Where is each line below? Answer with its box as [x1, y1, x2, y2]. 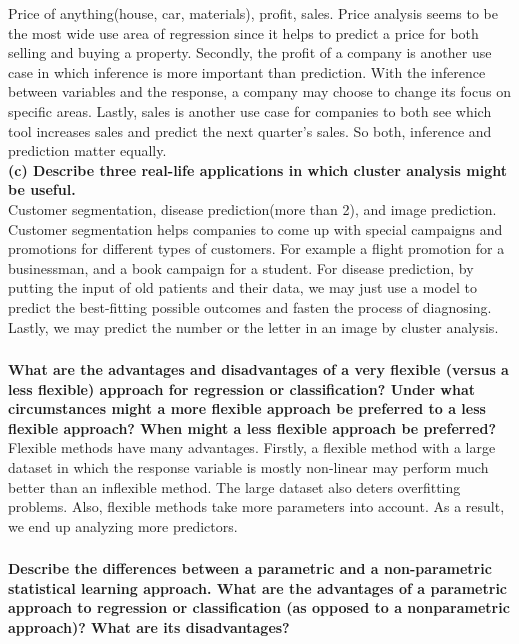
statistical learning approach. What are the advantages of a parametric [8, 577, 508, 598]
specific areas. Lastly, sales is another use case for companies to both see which [8, 100, 492, 121]
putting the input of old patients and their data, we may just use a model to [8, 277, 477, 298]
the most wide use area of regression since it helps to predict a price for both [8, 22, 479, 43]
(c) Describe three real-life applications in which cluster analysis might [8, 159, 507, 180]
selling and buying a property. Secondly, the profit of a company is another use [8, 42, 492, 63]
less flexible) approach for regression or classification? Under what [8, 378, 476, 399]
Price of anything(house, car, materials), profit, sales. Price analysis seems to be [8, 3, 499, 23]
